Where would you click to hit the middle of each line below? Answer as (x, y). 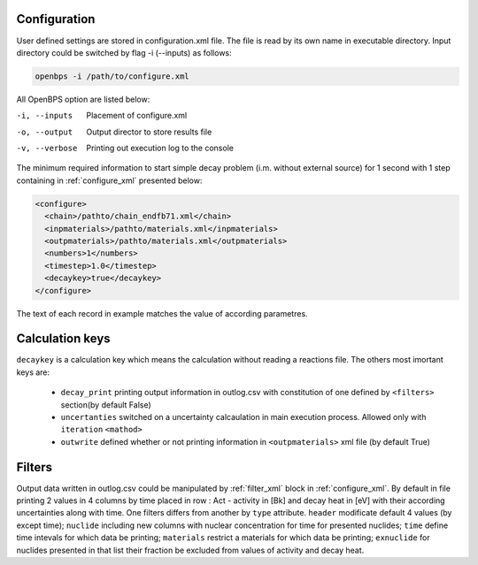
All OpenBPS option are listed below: (83, 99)
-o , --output (45, 132)
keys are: (33, 372)
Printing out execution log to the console (160, 148)
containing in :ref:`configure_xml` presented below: (109, 180)
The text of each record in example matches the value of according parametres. (162, 313)
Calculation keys (63, 339)
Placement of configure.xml (137, 116)
